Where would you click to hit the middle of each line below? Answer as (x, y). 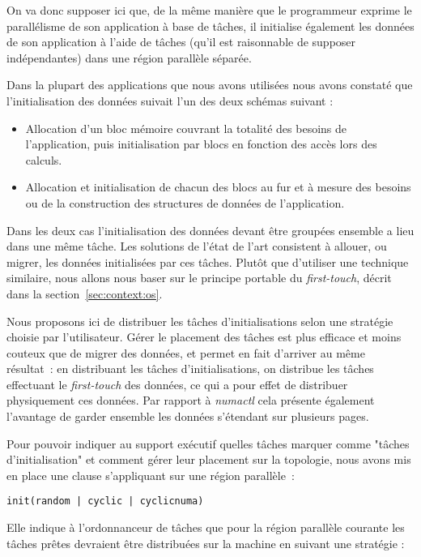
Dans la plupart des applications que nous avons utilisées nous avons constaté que (210, 85)
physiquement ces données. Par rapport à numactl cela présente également (191, 400)
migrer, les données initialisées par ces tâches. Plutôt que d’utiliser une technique (208, 261)
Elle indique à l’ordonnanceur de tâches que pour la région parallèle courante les (206, 527)
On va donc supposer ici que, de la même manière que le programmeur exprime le (209, 10)
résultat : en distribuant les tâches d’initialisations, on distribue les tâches (190, 368)
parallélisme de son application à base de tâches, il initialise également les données (210, 26)
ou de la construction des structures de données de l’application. (185, 202)
